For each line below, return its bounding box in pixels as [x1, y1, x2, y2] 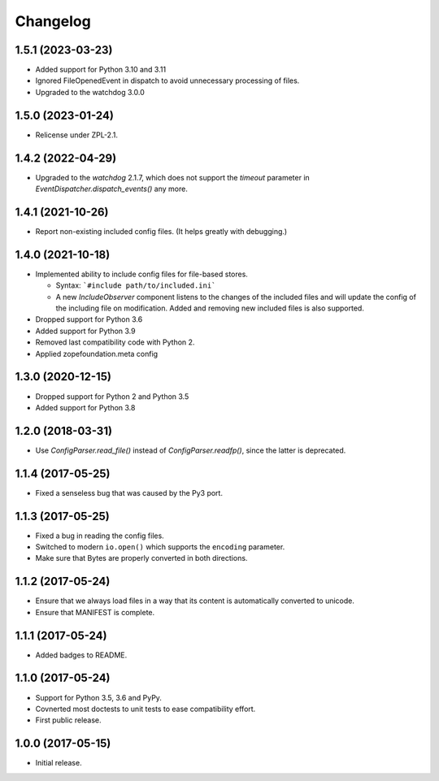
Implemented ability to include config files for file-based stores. [35, 269, 248, 279]
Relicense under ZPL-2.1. [35, 130, 118, 140]
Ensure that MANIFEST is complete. [35, 607, 155, 617]
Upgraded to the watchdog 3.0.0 [35, 87, 146, 97]
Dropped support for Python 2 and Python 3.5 [35, 391, 189, 401]
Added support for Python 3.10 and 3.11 [35, 65, 167, 75]
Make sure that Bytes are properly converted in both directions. [35, 553, 248, 563]
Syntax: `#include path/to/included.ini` [55, 280, 216, 290]
